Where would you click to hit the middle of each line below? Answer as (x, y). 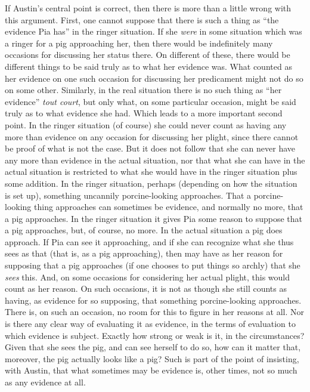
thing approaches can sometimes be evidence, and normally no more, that (169, 207)
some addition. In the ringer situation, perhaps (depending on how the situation (151, 183)
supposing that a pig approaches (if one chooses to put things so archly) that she (153, 265)
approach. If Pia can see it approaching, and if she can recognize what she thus (149, 241)
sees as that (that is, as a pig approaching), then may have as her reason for (144, 253)
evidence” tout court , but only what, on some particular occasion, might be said (151, 101)
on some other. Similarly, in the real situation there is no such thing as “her (143, 90)
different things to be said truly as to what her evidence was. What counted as (148, 66)
